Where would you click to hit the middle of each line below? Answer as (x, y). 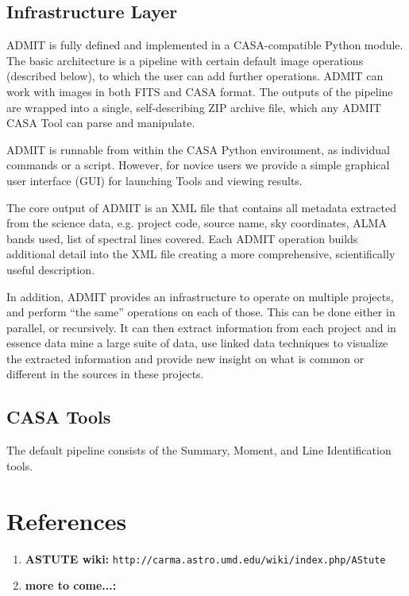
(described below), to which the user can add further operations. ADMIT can (195, 76)
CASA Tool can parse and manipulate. (101, 123)
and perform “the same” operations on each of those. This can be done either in (201, 312)
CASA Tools (59, 417)
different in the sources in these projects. (105, 374)
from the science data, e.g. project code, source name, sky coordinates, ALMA (197, 223)
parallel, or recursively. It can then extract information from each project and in (201, 327)
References (67, 520)
